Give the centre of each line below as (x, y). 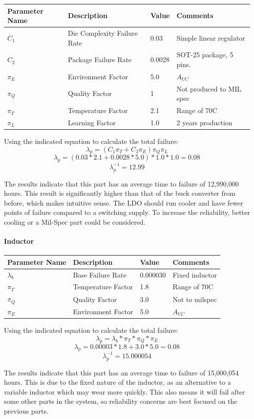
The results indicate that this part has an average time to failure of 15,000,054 (121, 372)
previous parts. (26, 410)
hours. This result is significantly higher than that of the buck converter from (120, 193)
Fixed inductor (195, 274)
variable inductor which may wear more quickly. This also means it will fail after (125, 391)
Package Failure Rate (100, 59)
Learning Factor (92, 122)
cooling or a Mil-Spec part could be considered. (75, 221)
